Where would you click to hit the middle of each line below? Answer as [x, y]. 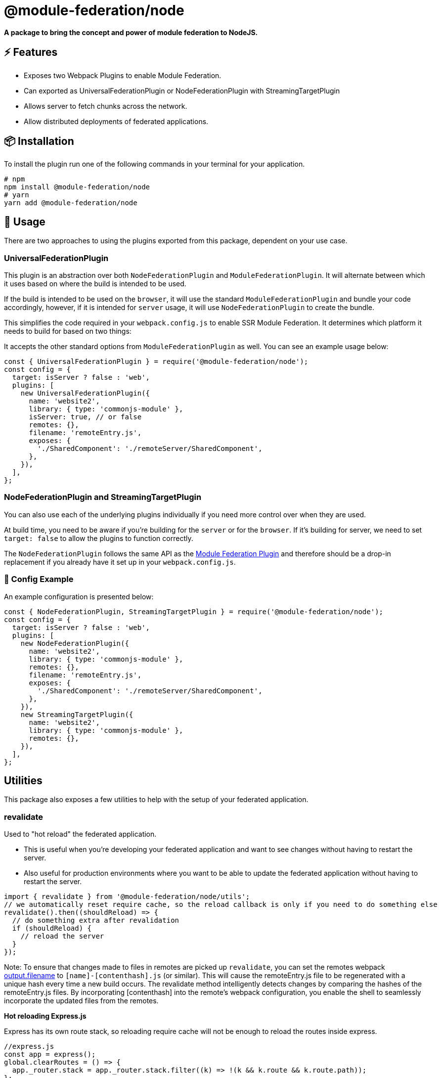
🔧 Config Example [39, 579]
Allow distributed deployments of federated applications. [116, 121]
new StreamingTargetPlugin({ [77, 714]
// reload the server [62, 936]
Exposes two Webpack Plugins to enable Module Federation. [123, 75]
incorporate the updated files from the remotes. [81, 1001]
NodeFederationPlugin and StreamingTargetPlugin [103, 497]
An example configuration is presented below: [79, 596]
